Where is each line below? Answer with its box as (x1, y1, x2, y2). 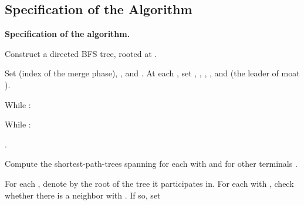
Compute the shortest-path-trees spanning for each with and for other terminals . (5, 157, 298, 170)
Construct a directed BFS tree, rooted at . (5, 47, 157, 59)
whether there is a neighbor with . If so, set (5, 189, 161, 201)
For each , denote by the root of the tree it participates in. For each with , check (5, 177, 294, 189)
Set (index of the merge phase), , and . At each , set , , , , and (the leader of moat (5, 67, 300, 79)
